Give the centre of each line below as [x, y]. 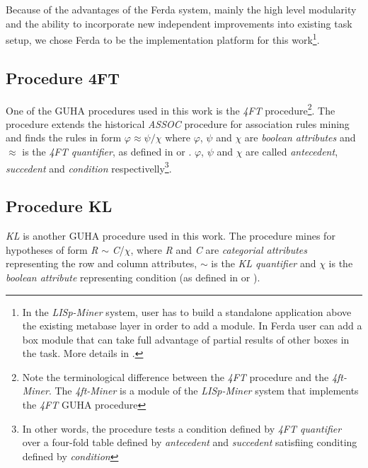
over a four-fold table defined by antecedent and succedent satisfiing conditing [190, 442]
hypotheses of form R [52, 249]
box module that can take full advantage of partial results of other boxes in [186, 339]
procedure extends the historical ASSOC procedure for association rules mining [178, 123]
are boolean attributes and [300, 138]
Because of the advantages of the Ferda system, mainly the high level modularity [181, 9]
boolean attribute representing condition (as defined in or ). [133, 277]
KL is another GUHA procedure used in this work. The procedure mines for [171, 236]
